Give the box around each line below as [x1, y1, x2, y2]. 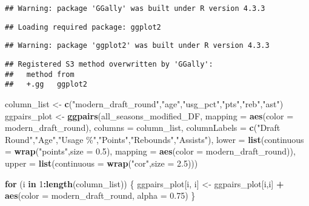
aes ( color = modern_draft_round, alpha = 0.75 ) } [5, 189, 196, 202]
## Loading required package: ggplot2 [5, 22, 161, 32]
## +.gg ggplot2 [5, 80, 88, 89]
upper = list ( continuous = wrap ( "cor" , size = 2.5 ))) [5, 156, 198, 169]
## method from [5, 70, 75, 79]
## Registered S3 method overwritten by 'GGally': [5, 59, 213, 68]
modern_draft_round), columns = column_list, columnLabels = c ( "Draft [5, 121, 281, 134]
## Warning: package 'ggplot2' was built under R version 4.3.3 [5, 41, 270, 50]
